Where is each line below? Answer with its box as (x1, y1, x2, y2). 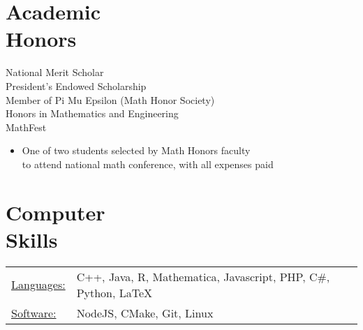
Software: (11, 304, 57, 321)
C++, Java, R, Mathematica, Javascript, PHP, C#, (76, 268, 330, 285)
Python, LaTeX (76, 284, 153, 301)
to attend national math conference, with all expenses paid (22, 156, 274, 171)
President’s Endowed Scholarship (6, 78, 147, 93)
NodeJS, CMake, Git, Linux (76, 304, 214, 321)
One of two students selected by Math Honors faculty (22, 143, 251, 158)
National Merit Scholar (6, 65, 104, 80)
